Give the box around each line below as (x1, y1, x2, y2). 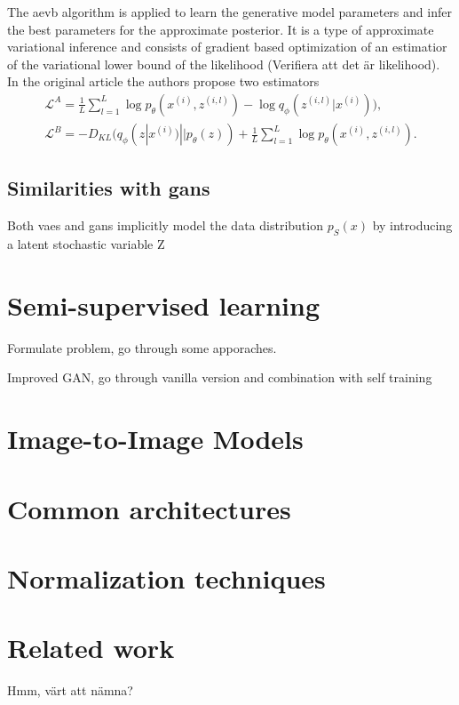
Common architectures (7, 490, 291, 526)
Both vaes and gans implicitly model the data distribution (7, 216, 323, 235)
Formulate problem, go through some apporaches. (7, 338, 277, 357)
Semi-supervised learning (7, 286, 320, 323)
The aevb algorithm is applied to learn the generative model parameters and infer (7, 3, 452, 20)
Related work (7, 629, 175, 666)
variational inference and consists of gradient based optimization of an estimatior (7, 37, 447, 56)
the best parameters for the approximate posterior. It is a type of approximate (7, 20, 434, 38)
